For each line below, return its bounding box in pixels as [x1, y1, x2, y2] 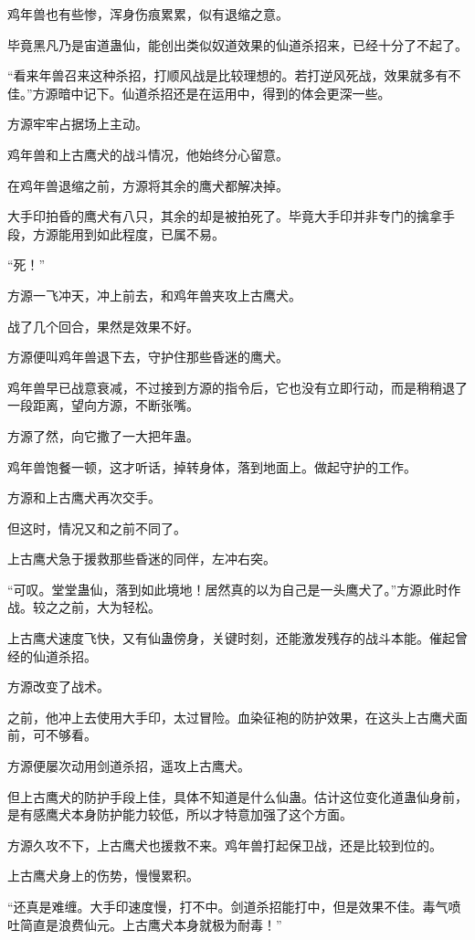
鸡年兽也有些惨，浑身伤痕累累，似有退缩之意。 [7, 5, 289, 23]
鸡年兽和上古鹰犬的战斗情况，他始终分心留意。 [7, 144, 289, 164]
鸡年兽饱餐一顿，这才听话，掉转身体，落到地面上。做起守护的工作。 [7, 457, 417, 476]
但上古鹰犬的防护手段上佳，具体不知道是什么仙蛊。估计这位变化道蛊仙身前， [7, 787, 468, 806]
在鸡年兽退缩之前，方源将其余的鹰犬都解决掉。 [7, 175, 289, 195]
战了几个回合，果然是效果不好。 [7, 316, 199, 335]
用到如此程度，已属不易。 [70, 224, 225, 243]
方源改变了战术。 [7, 677, 110, 696]
